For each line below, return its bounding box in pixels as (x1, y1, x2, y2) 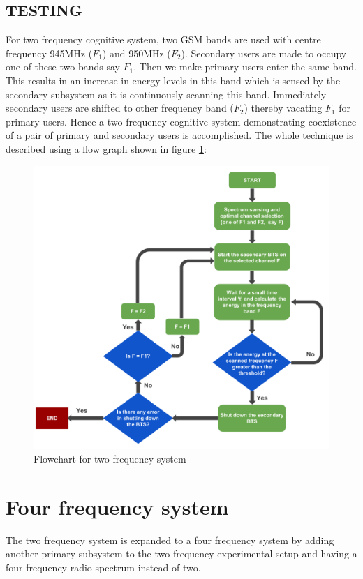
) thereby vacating (244, 100, 323, 115)
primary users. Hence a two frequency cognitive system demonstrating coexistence (6, 114, 357, 128)
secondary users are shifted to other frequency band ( (6, 100, 234, 115)
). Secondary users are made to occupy (181, 45, 347, 60)
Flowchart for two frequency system (34, 451, 186, 465)
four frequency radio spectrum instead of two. (6, 559, 201, 574)
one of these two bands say (6, 59, 120, 74)
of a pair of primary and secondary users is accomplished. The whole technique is (6, 128, 353, 142)
